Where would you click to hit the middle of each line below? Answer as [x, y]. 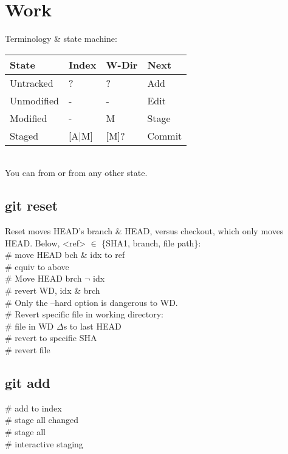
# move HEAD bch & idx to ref [65, 255]
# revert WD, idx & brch [53, 290]
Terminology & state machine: [61, 39]
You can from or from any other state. [76, 173]
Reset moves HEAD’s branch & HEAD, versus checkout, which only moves [144, 231]
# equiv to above [37, 266]
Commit [165, 135]
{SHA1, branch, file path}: [151, 242]
